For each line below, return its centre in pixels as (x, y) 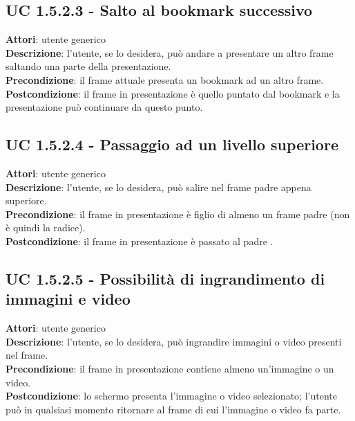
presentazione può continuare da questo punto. (104, 107)
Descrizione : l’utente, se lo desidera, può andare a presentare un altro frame (170, 52)
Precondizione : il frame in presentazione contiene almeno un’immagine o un (170, 368)
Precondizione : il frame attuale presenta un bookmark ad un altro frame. (165, 79)
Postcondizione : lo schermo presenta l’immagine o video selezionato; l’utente (171, 396)
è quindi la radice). (46, 227)
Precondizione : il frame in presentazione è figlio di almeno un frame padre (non (178, 214)
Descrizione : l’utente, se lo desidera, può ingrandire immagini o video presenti (174, 341)
